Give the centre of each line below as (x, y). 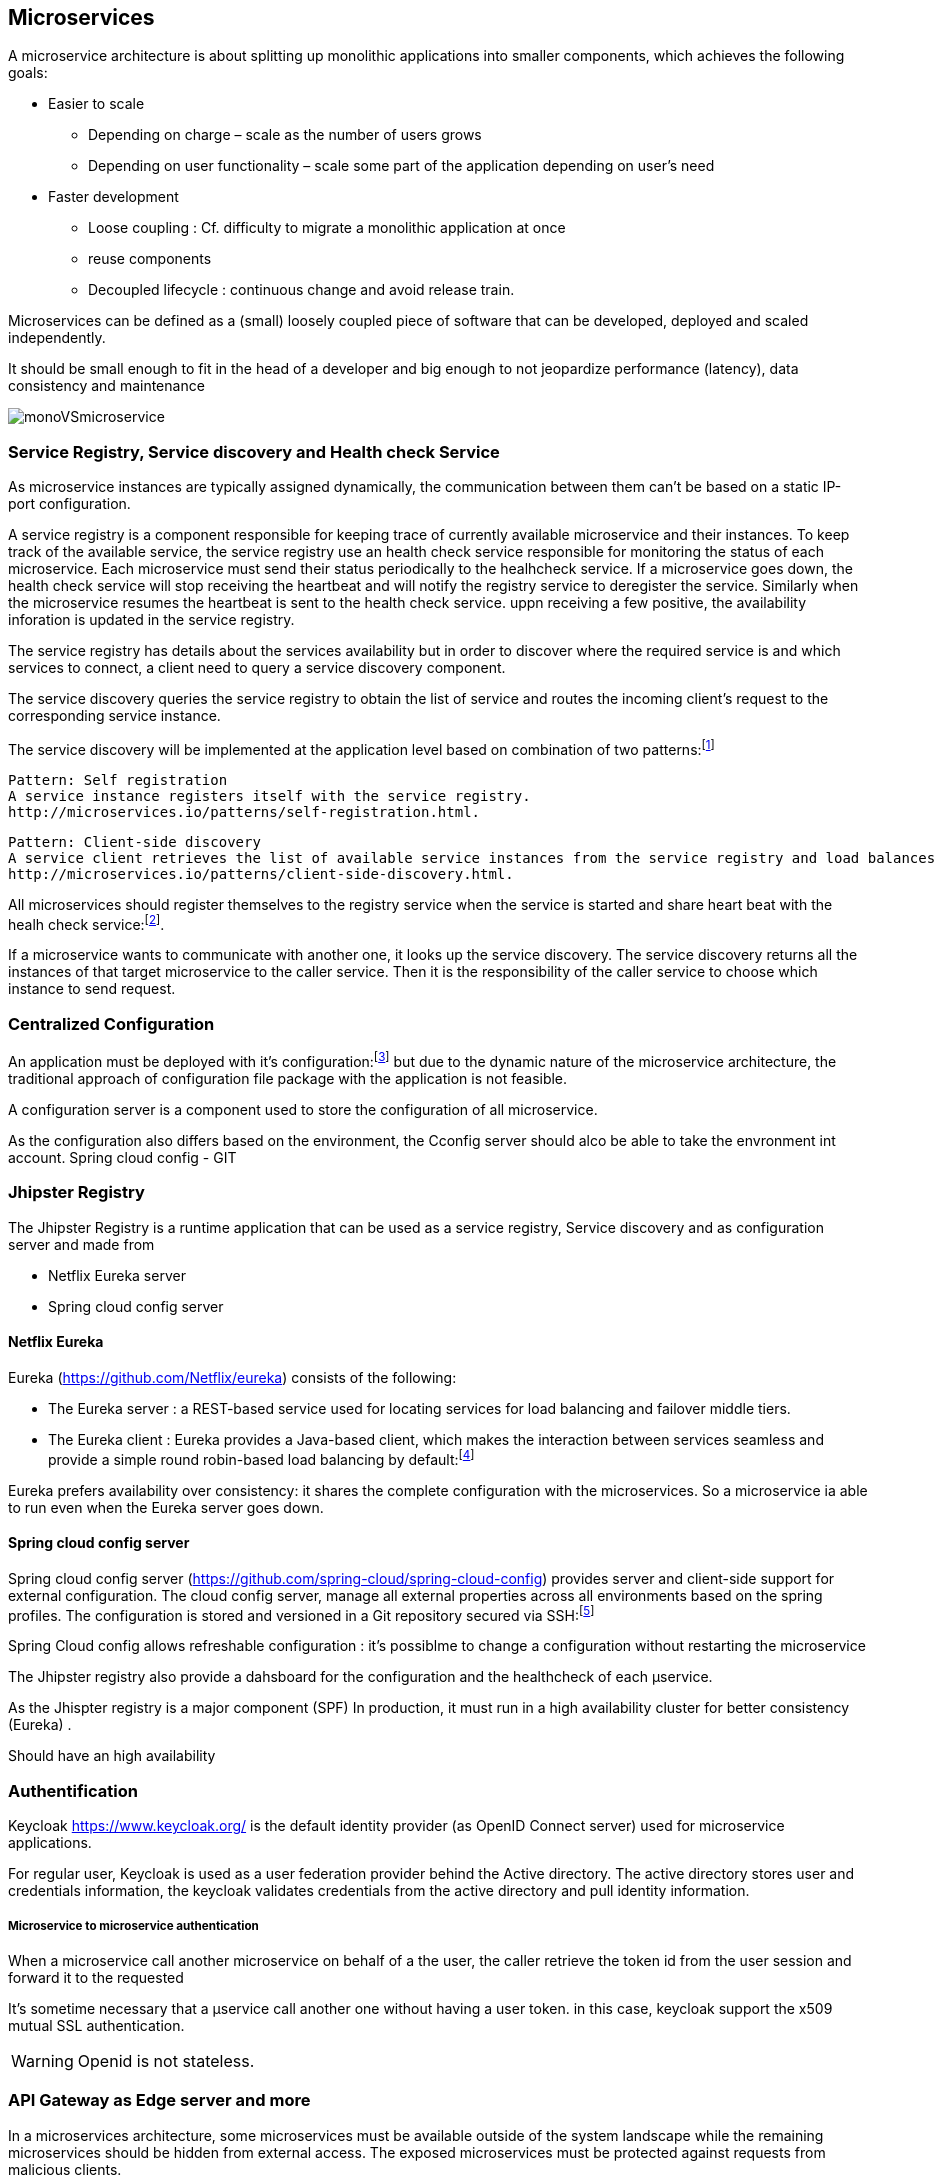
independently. (57, 338)
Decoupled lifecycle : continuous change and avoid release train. (301, 290)
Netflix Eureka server (117, 1275)
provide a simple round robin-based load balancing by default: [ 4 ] (261, 1457)
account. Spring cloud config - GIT (122, 1157)
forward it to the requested (96, 1977)
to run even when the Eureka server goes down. (166, 1507)
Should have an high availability (112, 1756)
